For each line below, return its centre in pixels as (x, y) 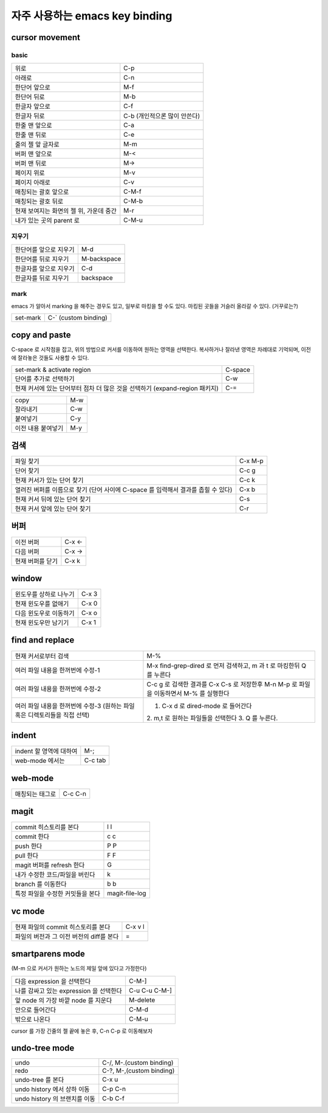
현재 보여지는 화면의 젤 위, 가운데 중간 (66, 211)
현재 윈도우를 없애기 (42, 604)
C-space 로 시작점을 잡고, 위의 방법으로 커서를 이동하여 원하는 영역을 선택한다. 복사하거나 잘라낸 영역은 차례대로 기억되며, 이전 (161, 349)
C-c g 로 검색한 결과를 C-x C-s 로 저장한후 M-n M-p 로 (222, 684)
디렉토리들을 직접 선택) (59, 715)
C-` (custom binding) (77, 318)
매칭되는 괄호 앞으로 (42, 192)
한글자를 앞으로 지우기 (45, 269)
